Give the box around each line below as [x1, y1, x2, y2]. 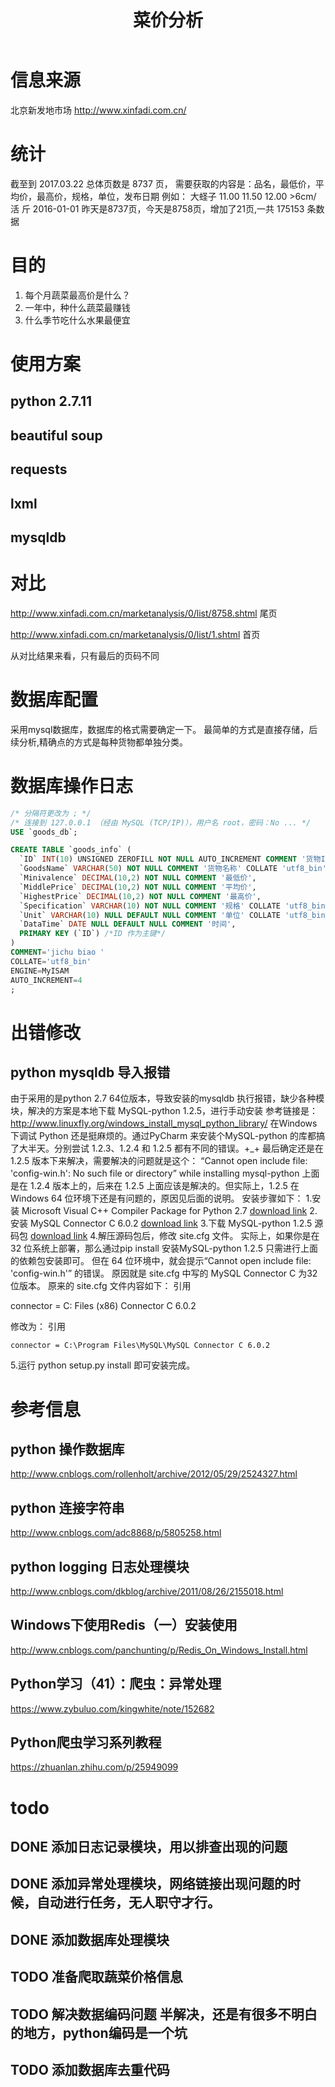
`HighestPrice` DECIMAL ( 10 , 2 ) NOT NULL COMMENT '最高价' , [19, 891, 262, 901]
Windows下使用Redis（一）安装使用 [10, 1617, 238, 1634]
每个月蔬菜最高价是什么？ [24, 289, 131, 301]
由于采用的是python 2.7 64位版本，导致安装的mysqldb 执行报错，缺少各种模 [10, 1092, 325, 1105]
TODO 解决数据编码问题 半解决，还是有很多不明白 [10, 2006, 318, 2023]
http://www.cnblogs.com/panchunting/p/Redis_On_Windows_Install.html [10, 1644, 308, 1656]
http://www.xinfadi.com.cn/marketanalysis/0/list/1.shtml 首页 [10, 628, 261, 640]
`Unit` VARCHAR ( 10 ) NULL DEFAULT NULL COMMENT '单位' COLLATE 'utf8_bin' [19, 910, 330, 920]
